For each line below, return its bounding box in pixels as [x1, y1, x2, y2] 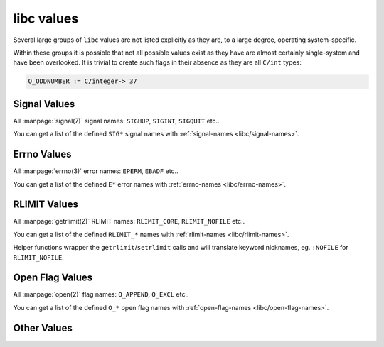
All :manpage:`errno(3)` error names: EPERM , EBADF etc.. [13, 167, 178, 175]
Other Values [13, 321, 73, 334]
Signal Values [13, 98, 75, 110]
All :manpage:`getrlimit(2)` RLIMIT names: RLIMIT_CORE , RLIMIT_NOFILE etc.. [13, 217, 245, 226]
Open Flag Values [13, 272, 93, 284]
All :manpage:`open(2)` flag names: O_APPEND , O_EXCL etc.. [13, 290, 189, 299]
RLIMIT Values [13, 199, 78, 211]
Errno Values [13, 148, 72, 160]
